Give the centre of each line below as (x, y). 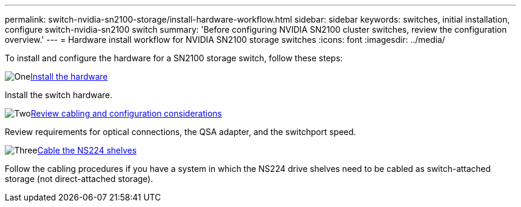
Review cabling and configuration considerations (126, 113)
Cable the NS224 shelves (87, 150)
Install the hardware (69, 76)
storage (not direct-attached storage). (79, 179)
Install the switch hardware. (59, 95)
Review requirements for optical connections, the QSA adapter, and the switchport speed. (181, 132)
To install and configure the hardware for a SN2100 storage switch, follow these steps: (174, 58)
